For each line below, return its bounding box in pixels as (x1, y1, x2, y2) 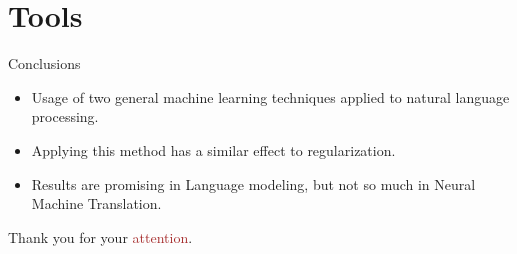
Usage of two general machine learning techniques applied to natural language (31, 86, 510, 107)
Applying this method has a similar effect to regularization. (31, 139, 396, 160)
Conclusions (8, 53, 81, 74)
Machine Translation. (31, 193, 162, 214)
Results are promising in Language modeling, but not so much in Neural (31, 173, 476, 194)
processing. (31, 106, 99, 127)
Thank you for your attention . (8, 226, 193, 247)
